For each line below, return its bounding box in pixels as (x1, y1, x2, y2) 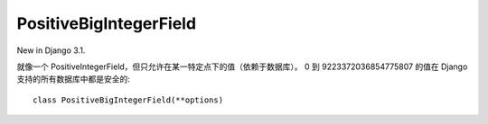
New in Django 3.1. (16, 45, 86, 56)
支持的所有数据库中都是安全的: (16, 74, 131, 84)
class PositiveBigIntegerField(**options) (33, 94, 224, 105)
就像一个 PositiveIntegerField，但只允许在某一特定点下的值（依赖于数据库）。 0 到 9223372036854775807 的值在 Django (16, 61, 468, 72)
